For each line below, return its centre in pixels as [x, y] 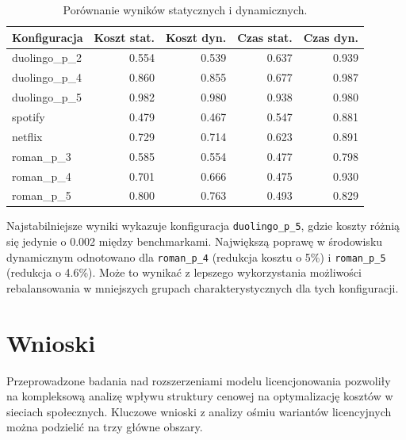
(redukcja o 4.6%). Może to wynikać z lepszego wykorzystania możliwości [184, 272]
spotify [29, 116]
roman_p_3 [42, 156]
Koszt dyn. [196, 37]
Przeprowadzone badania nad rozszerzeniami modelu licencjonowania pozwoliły [199, 380]
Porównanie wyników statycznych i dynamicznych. [185, 10]
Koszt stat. [124, 37]
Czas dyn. [331, 37]
